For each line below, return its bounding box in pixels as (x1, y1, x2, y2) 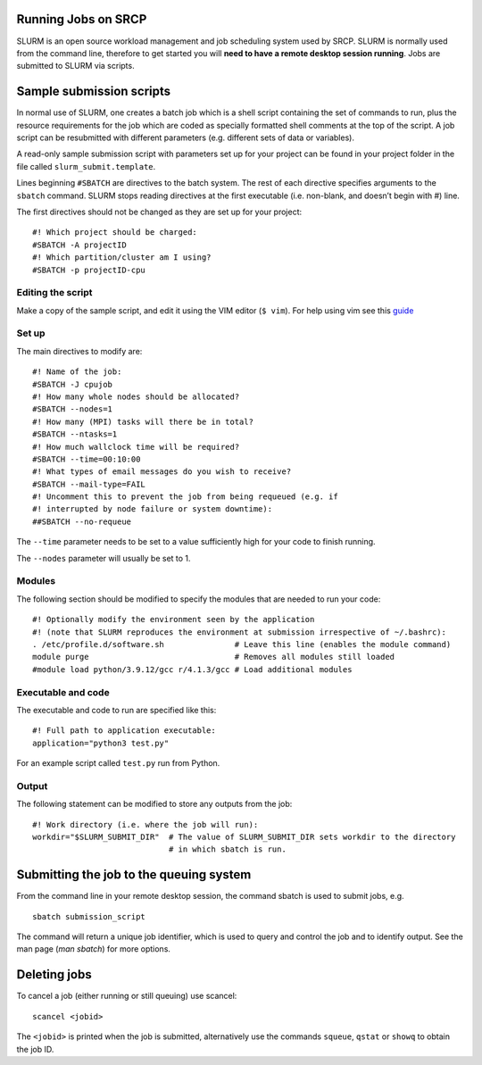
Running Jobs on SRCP (16, 12, 147, 27)
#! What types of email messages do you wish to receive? (32, 467, 292, 477)
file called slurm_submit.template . (16, 161, 156, 171)
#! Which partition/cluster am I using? (32, 253, 212, 262)
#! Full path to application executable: (32, 726, 216, 736)
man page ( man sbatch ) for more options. (16, 944, 171, 954)
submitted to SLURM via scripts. (16, 61, 135, 71)
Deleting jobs (16, 967, 93, 982)
